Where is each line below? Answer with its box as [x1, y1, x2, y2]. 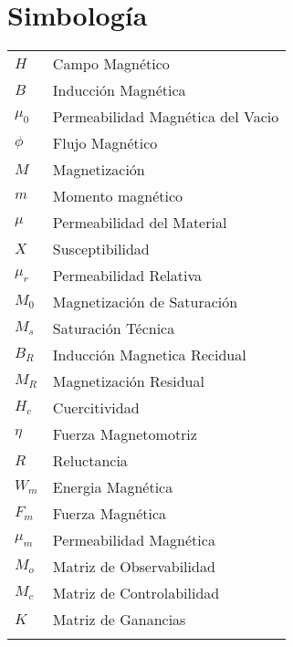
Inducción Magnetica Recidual [52, 344, 246, 366]
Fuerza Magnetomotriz [52, 423, 197, 445]
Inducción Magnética [52, 79, 186, 101]
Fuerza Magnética [52, 503, 167, 525]
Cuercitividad [52, 397, 140, 419]
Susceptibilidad [52, 238, 150, 260]
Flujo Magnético [52, 132, 158, 154]
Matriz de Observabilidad [52, 556, 215, 578]
